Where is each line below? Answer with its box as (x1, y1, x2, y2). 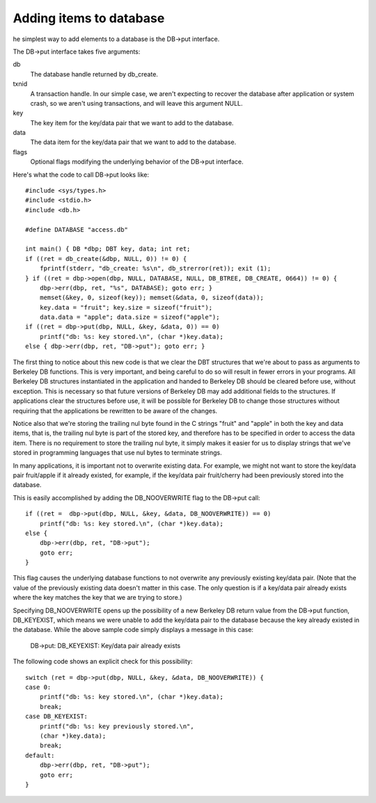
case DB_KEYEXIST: (25, 713, 88, 720)
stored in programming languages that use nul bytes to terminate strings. (13, 449, 222, 457)
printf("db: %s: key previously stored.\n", (39, 722, 194, 730)
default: (25, 752, 55, 759)
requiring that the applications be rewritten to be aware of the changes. (13, 406, 218, 415)
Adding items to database (13, 10, 165, 26)
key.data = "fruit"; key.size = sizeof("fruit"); (39, 303, 212, 311)
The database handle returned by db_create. (30, 70, 158, 78)
